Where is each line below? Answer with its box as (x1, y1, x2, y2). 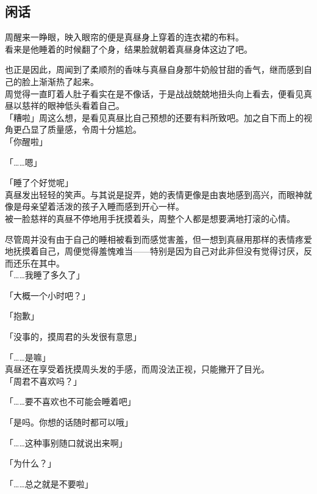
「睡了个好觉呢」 (5, 176, 73, 189)
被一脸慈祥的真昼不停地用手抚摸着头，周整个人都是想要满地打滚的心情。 (5, 212, 295, 224)
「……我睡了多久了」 (5, 268, 85, 281)
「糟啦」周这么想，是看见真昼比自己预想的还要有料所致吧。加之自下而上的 (5, 111, 304, 123)
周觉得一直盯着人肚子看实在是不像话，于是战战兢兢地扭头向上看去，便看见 (5, 87, 304, 100)
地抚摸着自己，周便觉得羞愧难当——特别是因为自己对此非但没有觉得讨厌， (5, 245, 304, 257)
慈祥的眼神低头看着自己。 (21, 99, 124, 112)
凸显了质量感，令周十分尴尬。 (21, 123, 141, 136)
